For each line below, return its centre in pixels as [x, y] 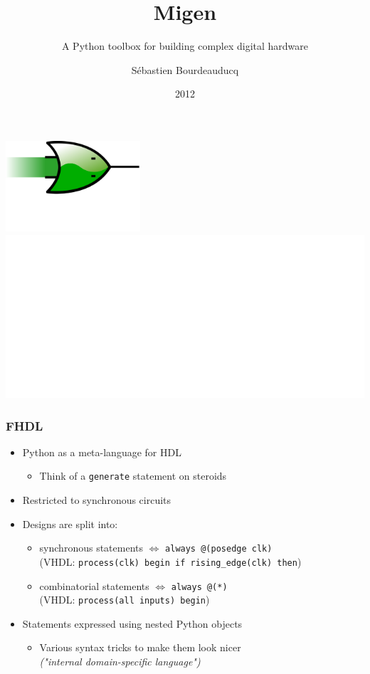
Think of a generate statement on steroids [133, 476]
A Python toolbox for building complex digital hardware [185, 46]
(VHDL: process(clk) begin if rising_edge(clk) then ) [170, 561]
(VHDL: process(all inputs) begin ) [125, 600]
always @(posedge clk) [219, 549]
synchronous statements [91, 548]
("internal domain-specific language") [120, 662]
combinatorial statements [94, 585]
